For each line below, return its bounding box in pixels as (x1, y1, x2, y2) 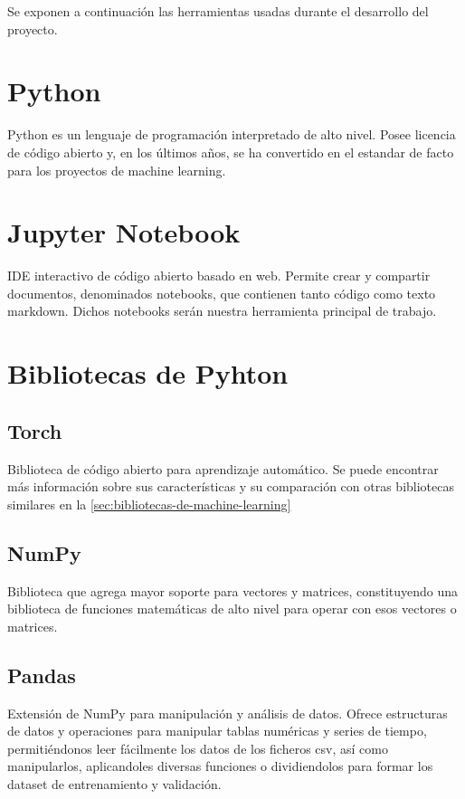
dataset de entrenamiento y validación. (7, 774, 222, 793)
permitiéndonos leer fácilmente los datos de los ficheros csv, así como (7, 738, 388, 757)
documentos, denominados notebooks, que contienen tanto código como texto (7, 283, 436, 302)
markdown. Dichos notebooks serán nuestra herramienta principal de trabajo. (7, 301, 437, 320)
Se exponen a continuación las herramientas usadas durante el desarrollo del (7, 2, 429, 20)
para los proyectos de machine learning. (7, 160, 226, 179)
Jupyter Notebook (7, 214, 241, 251)
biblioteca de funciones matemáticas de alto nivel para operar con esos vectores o (7, 599, 457, 618)
